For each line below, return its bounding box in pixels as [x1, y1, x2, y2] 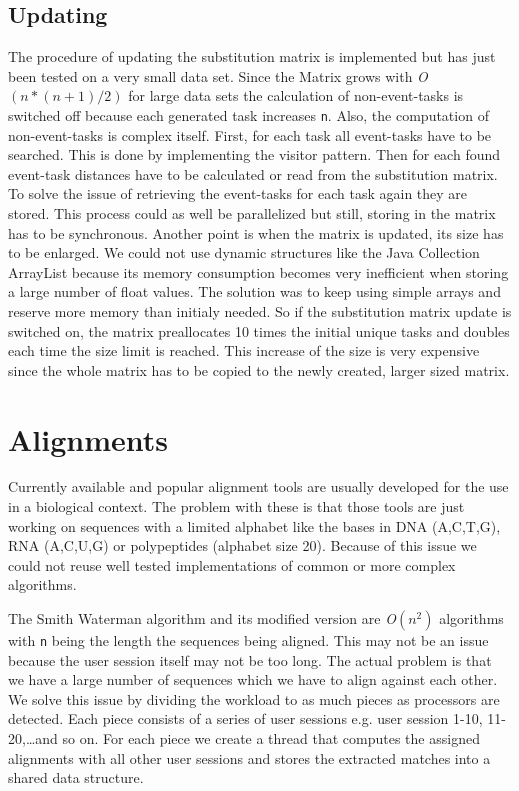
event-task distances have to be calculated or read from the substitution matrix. [8, 163, 498, 184]
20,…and [8, 728, 58, 749]
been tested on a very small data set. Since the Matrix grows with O [8, 65, 428, 86]
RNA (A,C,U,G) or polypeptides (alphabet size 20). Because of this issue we [8, 535, 477, 556]
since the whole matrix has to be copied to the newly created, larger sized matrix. [8, 359, 510, 380]
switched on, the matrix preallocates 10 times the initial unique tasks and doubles [8, 320, 510, 341]
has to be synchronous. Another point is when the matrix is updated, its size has [8, 222, 504, 243]
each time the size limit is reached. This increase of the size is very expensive [8, 340, 480, 361]
